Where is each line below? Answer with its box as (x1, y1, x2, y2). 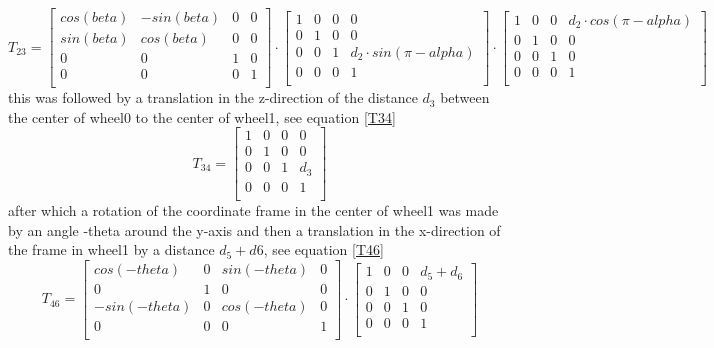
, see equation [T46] (263, 239, 384, 260)
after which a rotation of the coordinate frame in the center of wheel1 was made (8, 199, 499, 220)
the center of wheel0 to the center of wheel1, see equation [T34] (8, 106, 396, 127)
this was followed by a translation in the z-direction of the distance (8, 87, 418, 108)
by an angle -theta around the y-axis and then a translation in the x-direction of (8, 219, 501, 240)
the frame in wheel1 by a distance (8, 239, 215, 260)
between (440, 87, 490, 108)
